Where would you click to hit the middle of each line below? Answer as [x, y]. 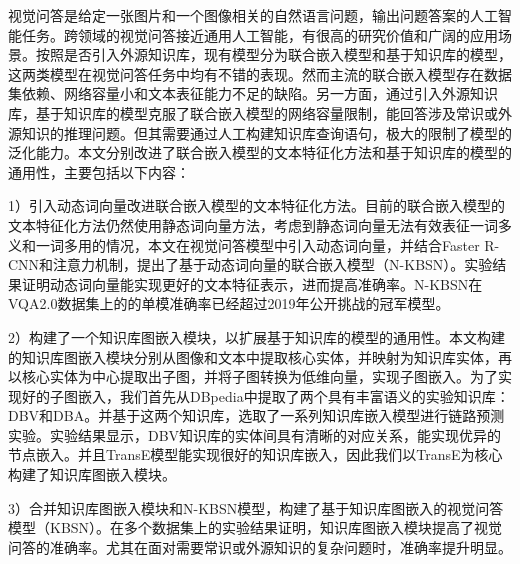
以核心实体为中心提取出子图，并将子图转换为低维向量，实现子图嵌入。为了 [253, 376]
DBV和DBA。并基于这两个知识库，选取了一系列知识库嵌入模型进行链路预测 [256, 415]
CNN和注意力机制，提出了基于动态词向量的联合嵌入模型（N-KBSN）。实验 [250, 264]
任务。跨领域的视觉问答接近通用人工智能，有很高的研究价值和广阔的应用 [259, 34]
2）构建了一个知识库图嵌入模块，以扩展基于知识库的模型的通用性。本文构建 [256, 336]
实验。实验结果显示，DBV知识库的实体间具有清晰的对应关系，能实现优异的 [255, 434]
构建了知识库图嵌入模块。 [92, 474]
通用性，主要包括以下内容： [99, 171]
